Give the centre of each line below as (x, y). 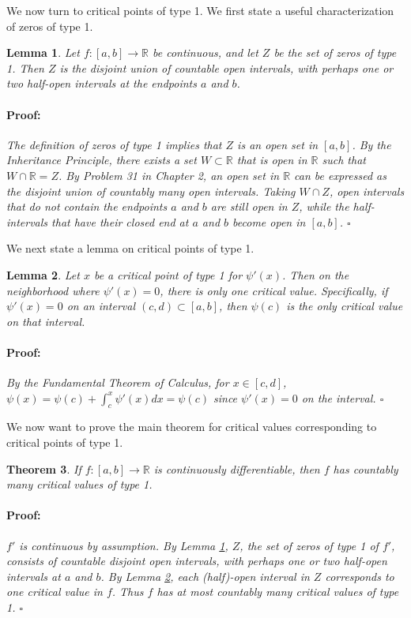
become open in (269, 221)
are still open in (249, 206)
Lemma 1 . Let (43, 52)
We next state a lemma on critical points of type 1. (130, 248)
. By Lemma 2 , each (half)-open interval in (205, 576)
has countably (366, 468)
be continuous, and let (205, 52)
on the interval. (339, 397)
